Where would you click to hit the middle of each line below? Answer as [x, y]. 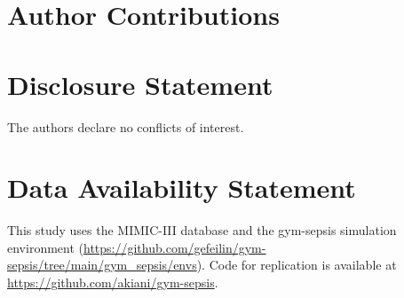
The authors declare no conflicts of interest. [126, 126]
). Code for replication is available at [297, 265]
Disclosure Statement [140, 84]
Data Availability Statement [182, 188]
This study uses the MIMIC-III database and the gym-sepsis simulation [202, 230]
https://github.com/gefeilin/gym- [175, 247]
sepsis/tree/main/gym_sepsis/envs [102, 265]
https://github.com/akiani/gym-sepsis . [113, 282]
